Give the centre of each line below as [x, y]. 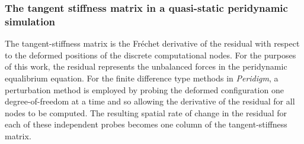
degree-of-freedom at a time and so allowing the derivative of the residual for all [150, 101]
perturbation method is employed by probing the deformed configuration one [144, 89]
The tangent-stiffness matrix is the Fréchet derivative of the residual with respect [152, 43]
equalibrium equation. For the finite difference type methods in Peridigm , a [142, 78]
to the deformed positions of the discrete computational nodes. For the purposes [151, 55]
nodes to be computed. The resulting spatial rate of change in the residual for [146, 112]
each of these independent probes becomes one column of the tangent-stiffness [146, 124]
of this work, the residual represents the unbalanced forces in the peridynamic [146, 66]
